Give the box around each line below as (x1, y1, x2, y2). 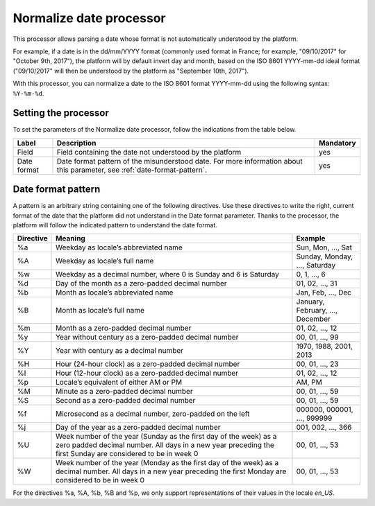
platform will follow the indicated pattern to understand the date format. (12, 221, 218, 229)
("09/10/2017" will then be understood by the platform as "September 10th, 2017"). (12, 67, 249, 75)
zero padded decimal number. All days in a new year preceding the (56, 440, 274, 450)
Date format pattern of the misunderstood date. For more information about (56, 156, 303, 166)
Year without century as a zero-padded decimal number (56, 333, 239, 342)
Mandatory (318, 138, 357, 148)
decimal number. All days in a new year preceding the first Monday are (56, 466, 287, 476)
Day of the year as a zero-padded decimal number (56, 423, 222, 433)
